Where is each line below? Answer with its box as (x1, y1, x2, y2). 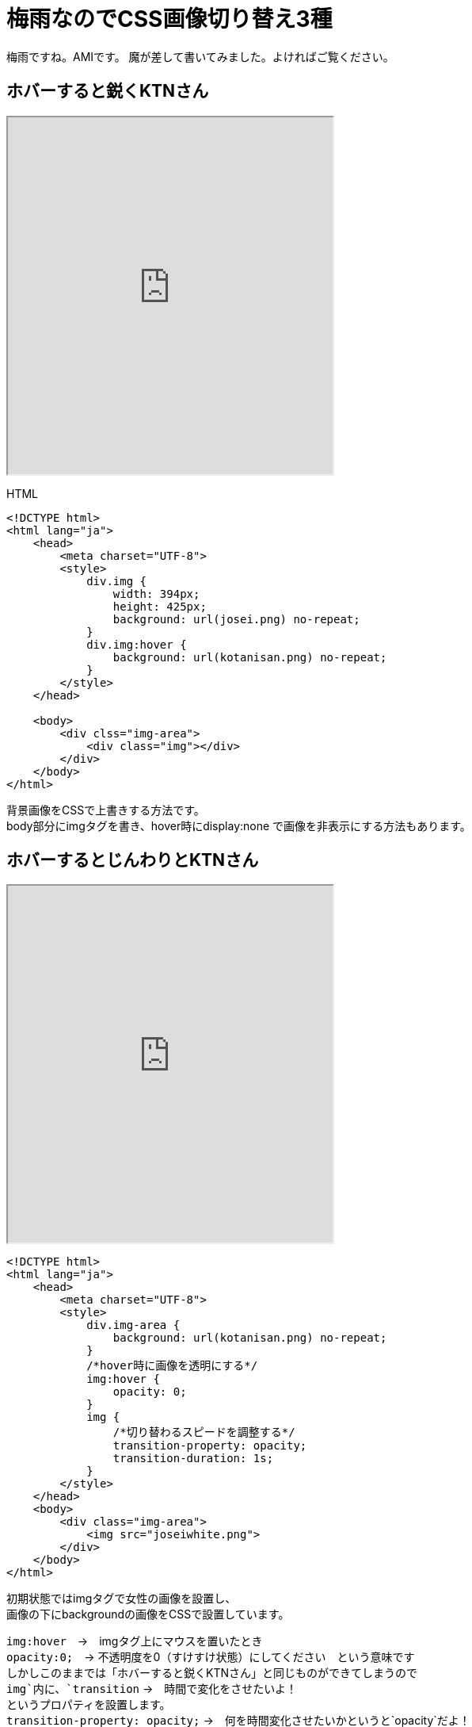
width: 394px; (112, 587, 200, 600)
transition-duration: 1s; (112, 1452, 274, 1465)
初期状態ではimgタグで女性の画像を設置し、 (6, 1591, 237, 1606)
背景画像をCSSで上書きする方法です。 (6, 802, 205, 817)
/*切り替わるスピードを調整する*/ (112, 1426, 295, 1439)
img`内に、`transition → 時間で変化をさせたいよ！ (6, 1682, 298, 1696)
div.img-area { (86, 1319, 181, 1332)
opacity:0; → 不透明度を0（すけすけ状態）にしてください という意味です (6, 1650, 415, 1664)
